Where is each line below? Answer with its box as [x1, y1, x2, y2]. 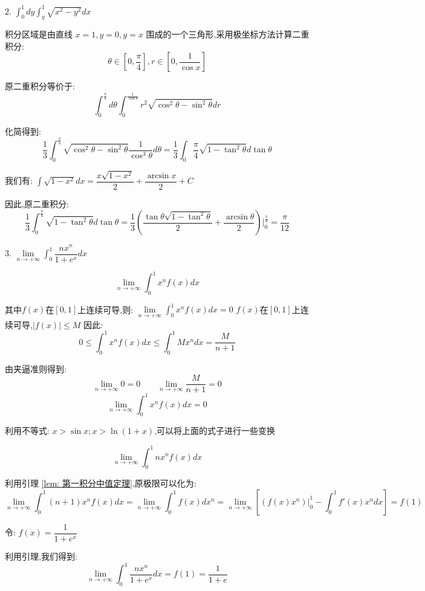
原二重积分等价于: [5, 80, 75, 92]
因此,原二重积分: [5, 197, 69, 210]
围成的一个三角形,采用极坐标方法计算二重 [146, 28, 310, 40]
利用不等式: [5, 424, 50, 437]
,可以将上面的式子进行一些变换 [154, 424, 276, 437]
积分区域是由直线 [5, 28, 73, 40]
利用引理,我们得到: [5, 550, 77, 562]
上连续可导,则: [77, 303, 134, 315]
